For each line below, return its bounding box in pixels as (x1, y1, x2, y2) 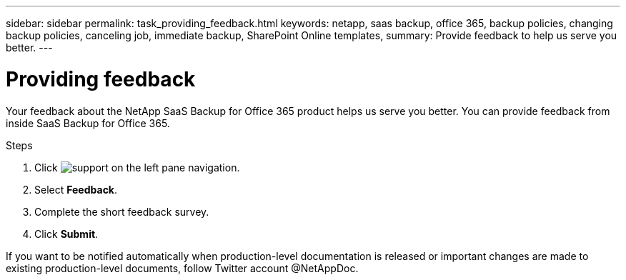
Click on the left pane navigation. (34, 161, 240, 174)
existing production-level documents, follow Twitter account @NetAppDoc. (6, 261, 359, 274)
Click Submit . (34, 227, 99, 240)
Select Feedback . (34, 183, 118, 196)
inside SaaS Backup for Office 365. (6, 116, 170, 129)
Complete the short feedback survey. (34, 205, 209, 218)
